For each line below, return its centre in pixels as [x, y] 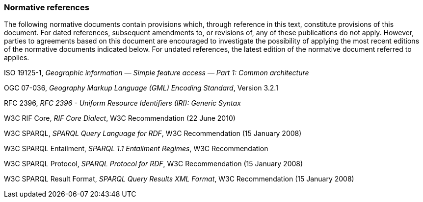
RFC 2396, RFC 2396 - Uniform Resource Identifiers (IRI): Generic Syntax [122, 103]
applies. [17, 58]
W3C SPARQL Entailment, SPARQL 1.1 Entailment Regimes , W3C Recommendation [136, 149]
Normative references [47, 7]
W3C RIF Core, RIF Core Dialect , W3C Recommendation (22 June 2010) [120, 118]
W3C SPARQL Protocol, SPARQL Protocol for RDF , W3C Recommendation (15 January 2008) [154, 164]
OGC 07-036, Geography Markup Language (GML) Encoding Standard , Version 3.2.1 [141, 88]
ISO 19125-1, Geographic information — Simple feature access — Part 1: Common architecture [157, 73]
